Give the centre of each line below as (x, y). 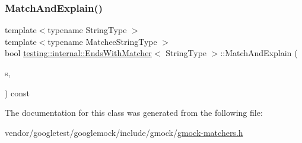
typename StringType (87, 30)
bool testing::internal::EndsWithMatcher (78, 53)
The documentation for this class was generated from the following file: (134, 113)
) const (18, 92)
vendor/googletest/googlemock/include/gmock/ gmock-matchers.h (124, 132)
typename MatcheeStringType (102, 41)
